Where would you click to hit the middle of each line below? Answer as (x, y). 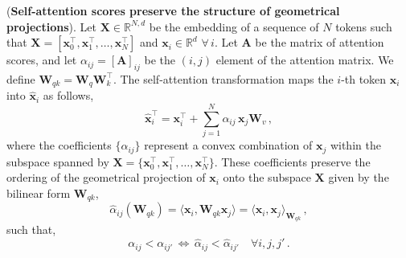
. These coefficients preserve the (292, 161)
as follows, (68, 95)
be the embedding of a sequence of (234, 26)
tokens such (364, 26)
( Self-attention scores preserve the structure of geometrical (173, 10)
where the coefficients (59, 145)
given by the (359, 177)
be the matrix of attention (320, 42)
